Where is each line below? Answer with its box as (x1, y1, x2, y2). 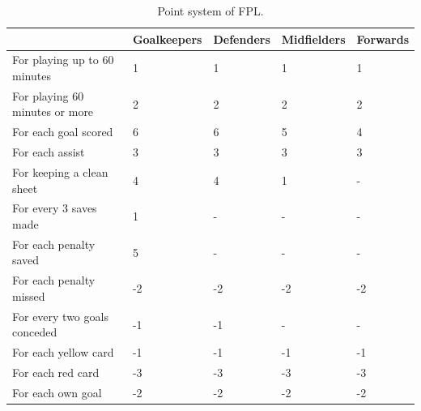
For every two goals (12, 307, 108, 324)
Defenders (213, 30, 270, 47)
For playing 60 (12, 87, 84, 104)
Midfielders (281, 30, 346, 47)
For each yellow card (12, 344, 114, 361)
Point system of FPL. (157, 2, 264, 19)
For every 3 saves (12, 199, 97, 216)
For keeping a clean (12, 164, 108, 180)
